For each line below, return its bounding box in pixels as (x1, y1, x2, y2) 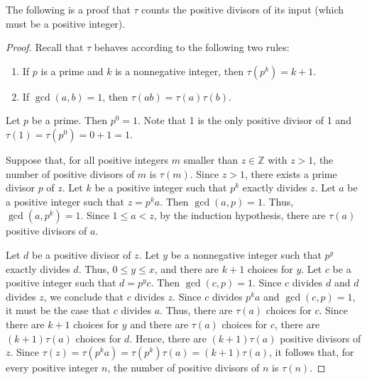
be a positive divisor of (32, 247, 131, 262)
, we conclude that (43, 289, 124, 303)
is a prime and (40, 63, 104, 78)
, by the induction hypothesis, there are (153, 208, 326, 223)
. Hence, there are (129, 330, 207, 345)
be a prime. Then (31, 113, 107, 128)
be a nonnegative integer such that (170, 247, 322, 262)
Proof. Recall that (6, 40, 84, 55)
